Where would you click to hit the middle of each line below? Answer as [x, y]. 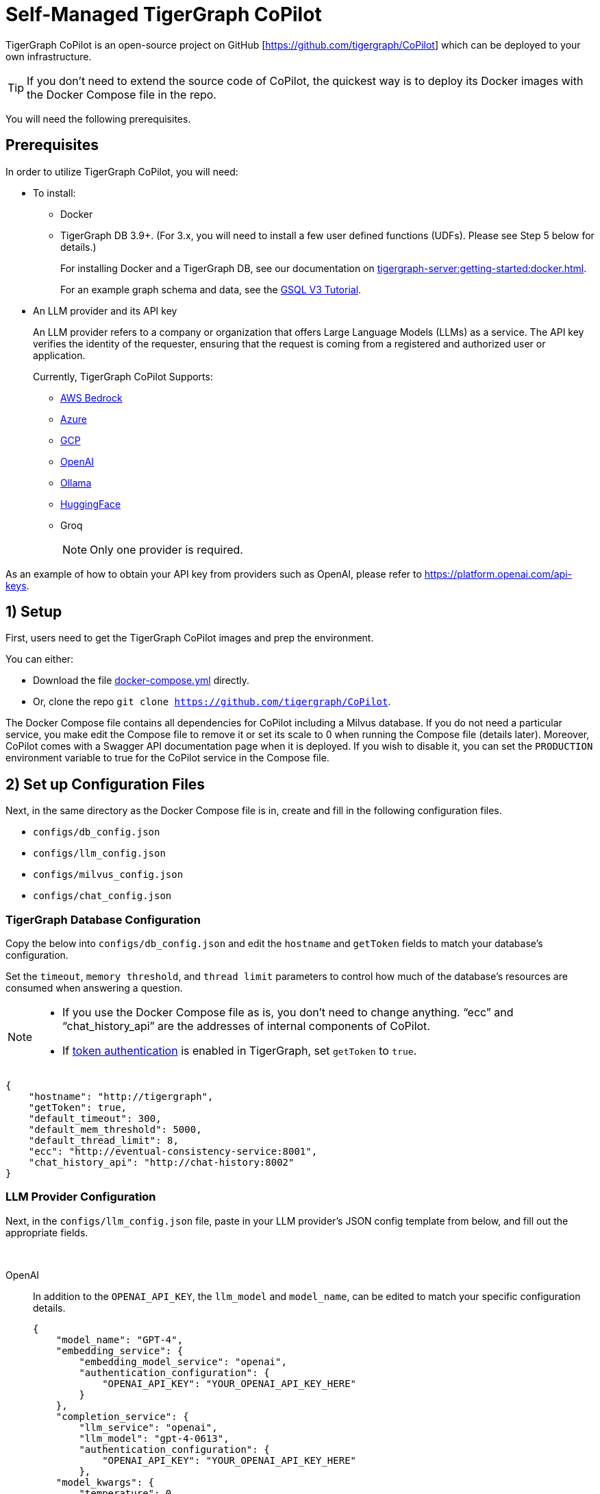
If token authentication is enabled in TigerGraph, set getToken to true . [240, 1051]
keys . [17, 585]
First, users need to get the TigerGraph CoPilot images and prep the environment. [190, 638]
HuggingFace [91, 504]
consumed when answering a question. [94, 988]
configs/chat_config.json [102, 896]
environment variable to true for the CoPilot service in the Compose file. [167, 758]
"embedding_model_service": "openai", [183, 1361]
